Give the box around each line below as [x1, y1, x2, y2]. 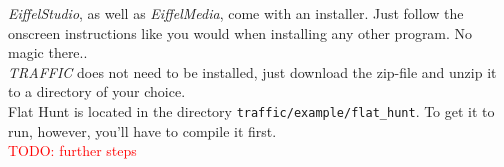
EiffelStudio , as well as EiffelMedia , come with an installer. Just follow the [8, 3, 464, 23]
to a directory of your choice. [8, 81, 186, 102]
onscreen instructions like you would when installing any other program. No [8, 22, 473, 43]
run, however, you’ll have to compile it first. [8, 120, 277, 141]
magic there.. [8, 42, 88, 63]
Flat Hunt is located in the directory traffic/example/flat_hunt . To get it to [8, 100, 495, 121]
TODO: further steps [8, 140, 137, 161]
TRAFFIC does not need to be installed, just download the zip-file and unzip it [8, 61, 497, 82]
